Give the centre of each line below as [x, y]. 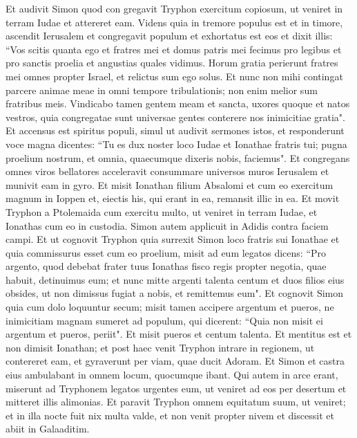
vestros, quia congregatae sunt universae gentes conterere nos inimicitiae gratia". [175, 117]
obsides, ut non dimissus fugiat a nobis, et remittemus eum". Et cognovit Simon [175, 293]
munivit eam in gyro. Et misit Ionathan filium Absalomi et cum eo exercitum [170, 184]
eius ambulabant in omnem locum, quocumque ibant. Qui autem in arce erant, [172, 375]
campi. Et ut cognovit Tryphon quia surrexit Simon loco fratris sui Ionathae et [173, 239]
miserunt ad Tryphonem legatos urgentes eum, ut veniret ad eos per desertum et [176, 388]
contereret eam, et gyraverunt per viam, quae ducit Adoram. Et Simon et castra [175, 361]
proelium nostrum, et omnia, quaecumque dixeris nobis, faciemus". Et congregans [178, 157]
